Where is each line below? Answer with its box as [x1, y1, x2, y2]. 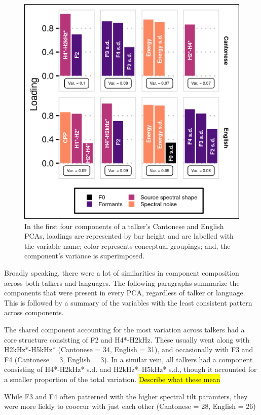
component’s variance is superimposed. [24, 250, 145, 261]
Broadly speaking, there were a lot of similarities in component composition [4, 267, 239, 278]
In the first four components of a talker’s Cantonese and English [24, 220, 224, 231]
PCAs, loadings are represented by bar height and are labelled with [24, 231, 234, 241]
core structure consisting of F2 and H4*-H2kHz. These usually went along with [4, 334, 250, 345]
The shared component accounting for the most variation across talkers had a [4, 324, 245, 334]
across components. [4, 307, 64, 318]
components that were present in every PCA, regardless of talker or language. [4, 287, 245, 298]
